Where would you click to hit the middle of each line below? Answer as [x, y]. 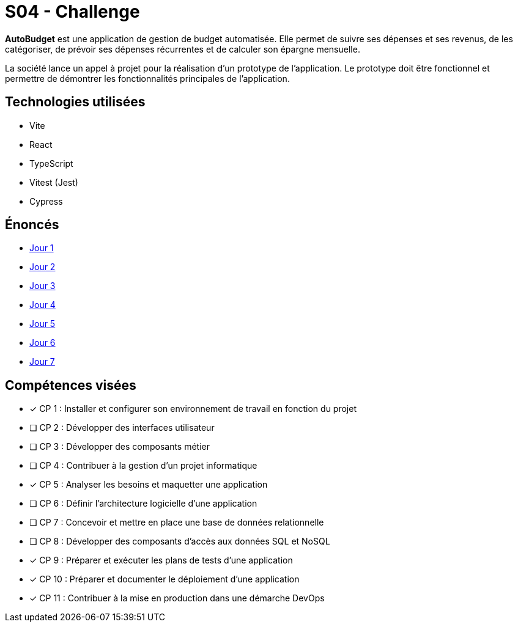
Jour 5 [43, 324]
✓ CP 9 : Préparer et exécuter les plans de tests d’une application [161, 560]
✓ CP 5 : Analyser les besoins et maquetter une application [149, 485]
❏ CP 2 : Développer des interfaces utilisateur [122, 428]
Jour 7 [42, 362]
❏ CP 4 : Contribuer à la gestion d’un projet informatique [143, 466]
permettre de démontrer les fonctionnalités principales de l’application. [147, 78]
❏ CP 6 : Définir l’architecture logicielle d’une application [143, 504]
